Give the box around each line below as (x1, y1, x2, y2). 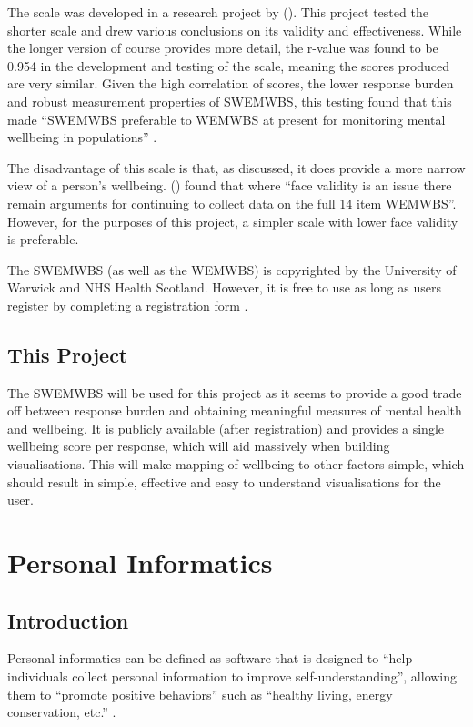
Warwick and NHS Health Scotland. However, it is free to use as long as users (7, 278, 441, 297)
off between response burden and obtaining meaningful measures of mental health (7, 401, 462, 420)
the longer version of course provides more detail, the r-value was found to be (7, 38, 438, 57)
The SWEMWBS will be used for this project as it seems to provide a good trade (7, 383, 462, 402)
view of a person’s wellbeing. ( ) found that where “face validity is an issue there (7, 176, 452, 195)
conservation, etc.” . (7, 702, 116, 722)
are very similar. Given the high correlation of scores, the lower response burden (7, 74, 454, 93)
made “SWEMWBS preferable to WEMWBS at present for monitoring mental (7, 109, 446, 128)
